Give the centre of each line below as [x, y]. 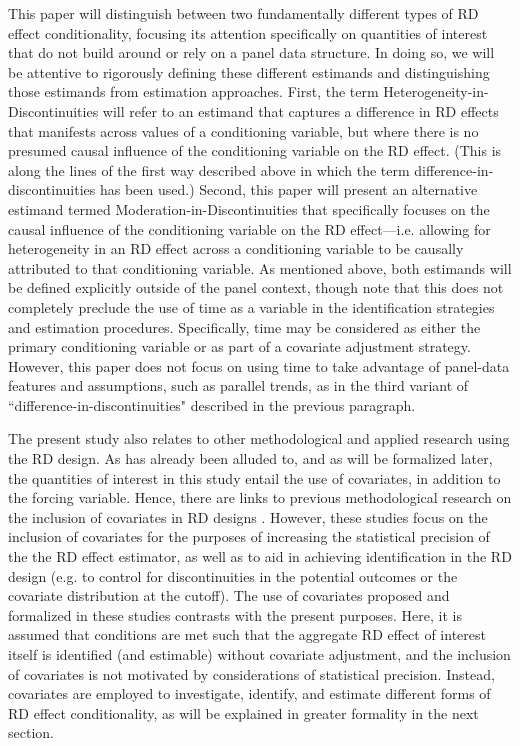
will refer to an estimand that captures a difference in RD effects [300, 110]
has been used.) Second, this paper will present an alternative [288, 189]
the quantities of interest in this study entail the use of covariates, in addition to [254, 477]
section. [31, 732]
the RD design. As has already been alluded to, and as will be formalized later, [250, 458]
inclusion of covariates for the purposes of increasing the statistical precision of [249, 536]
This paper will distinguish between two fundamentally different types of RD [243, 13]
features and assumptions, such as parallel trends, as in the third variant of [238, 385]
